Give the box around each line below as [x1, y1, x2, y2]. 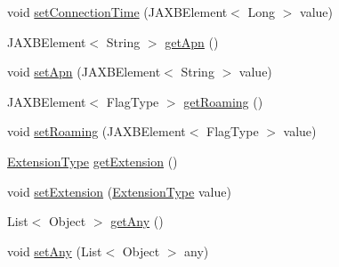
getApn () [165, 32, 219, 51]
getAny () [110, 212, 164, 231]
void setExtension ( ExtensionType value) [7, 182, 231, 200]
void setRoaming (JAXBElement [7, 122, 186, 141]
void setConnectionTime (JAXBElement [7, 3, 228, 20]
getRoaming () [183, 92, 263, 110]
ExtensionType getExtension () [7, 151, 178, 170]
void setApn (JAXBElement [7, 62, 161, 81]
